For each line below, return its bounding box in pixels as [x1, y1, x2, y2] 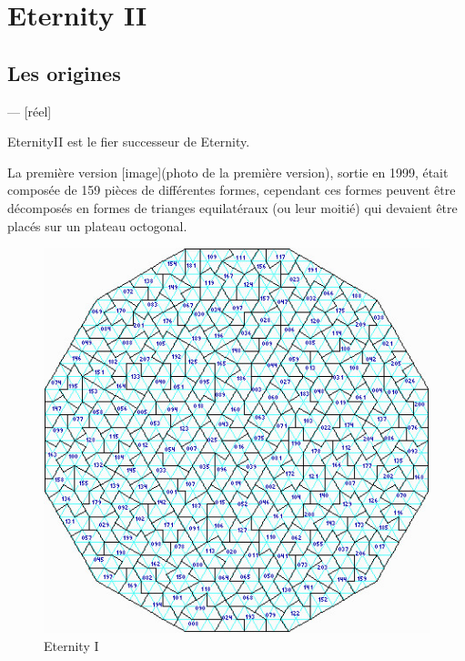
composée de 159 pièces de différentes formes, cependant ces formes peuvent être [7, 180, 456, 199]
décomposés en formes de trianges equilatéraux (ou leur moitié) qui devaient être [7, 198, 458, 217]
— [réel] [7, 101, 52, 120]
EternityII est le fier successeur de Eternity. [7, 132, 250, 151]
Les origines [7, 58, 121, 86]
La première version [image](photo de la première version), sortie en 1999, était [7, 162, 449, 181]
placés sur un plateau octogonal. [7, 216, 187, 235]
